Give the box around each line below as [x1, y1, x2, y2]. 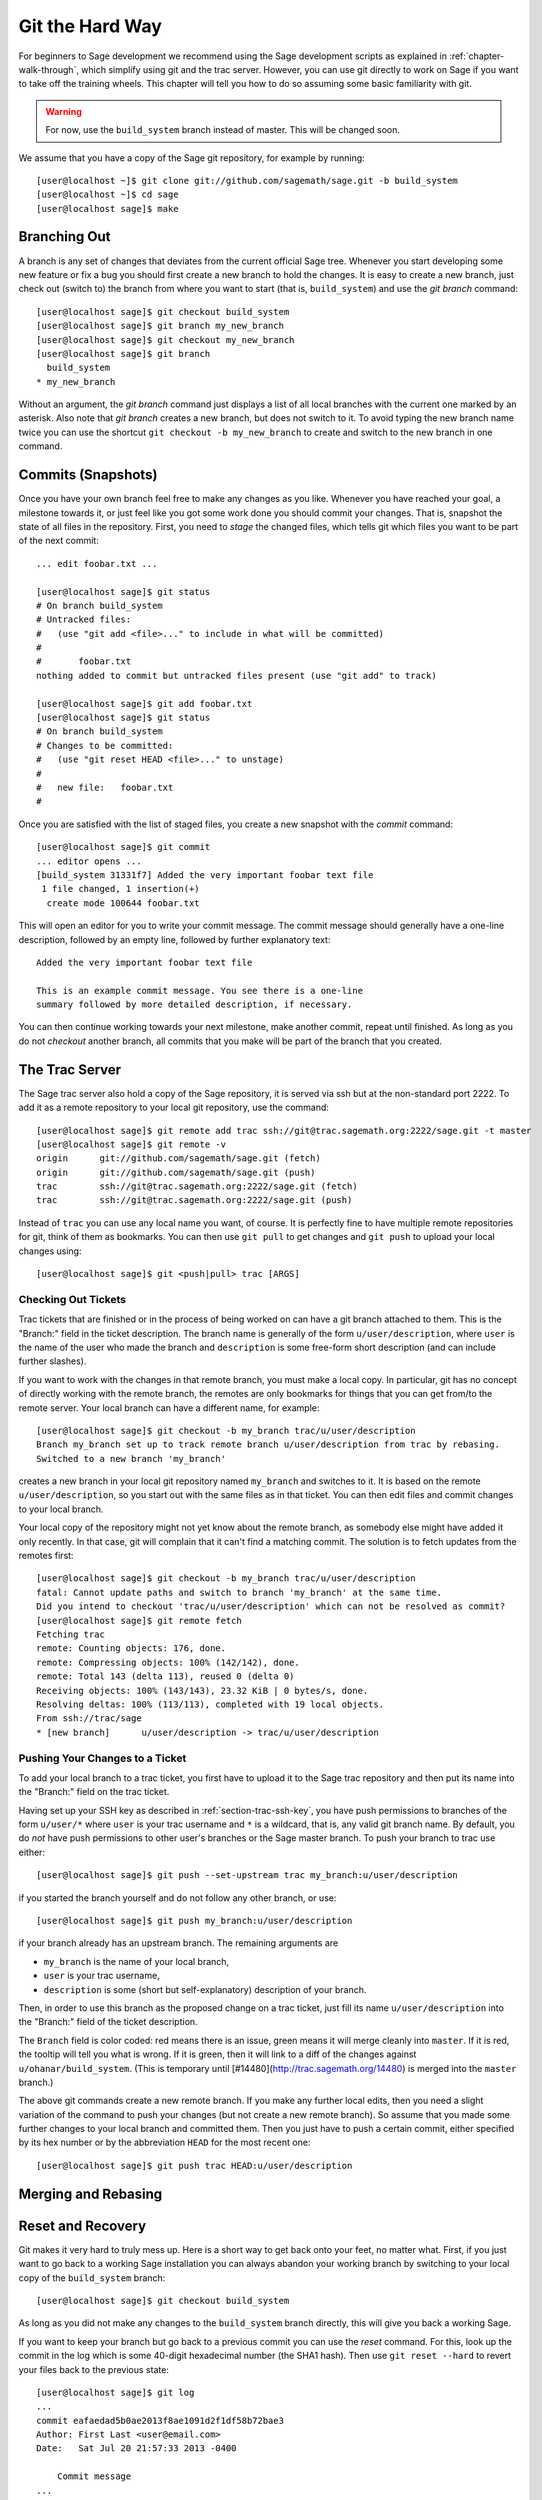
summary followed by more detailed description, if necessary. [36, 999, 353, 1010]
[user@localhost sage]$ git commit [36, 841, 211, 853]
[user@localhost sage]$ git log [36, 2386, 195, 2398]
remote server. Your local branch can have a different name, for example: [18, 1401, 320, 1414]
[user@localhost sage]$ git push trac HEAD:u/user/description [36, 2160, 353, 2171]
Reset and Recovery [18, 2217, 147, 2234]
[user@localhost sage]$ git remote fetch [36, 1615, 242, 1626]
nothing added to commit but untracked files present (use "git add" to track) [36, 670, 437, 681]
